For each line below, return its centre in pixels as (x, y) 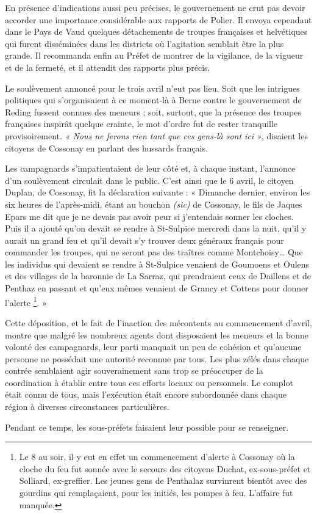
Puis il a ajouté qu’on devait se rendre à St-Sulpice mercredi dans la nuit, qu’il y (156, 228)
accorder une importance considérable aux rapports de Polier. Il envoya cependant (158, 19)
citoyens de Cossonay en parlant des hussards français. (106, 148)
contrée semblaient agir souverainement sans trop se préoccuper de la (134, 371)
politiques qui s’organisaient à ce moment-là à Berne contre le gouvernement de (153, 100)
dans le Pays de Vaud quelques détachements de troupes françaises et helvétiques (156, 31)
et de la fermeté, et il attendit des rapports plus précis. (108, 67)
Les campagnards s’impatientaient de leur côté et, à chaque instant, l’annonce (150, 168)
